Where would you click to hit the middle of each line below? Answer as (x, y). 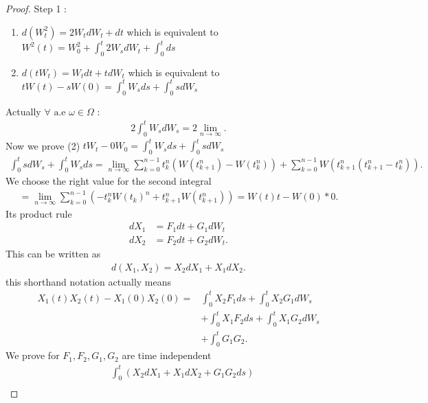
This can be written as (53, 254)
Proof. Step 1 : (36, 8)
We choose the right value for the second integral (109, 181)
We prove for (33, 355)
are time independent (167, 355)
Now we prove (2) (43, 145)
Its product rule (39, 213)
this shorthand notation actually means (89, 281)
